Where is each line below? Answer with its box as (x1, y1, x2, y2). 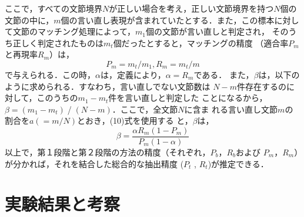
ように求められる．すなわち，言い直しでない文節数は (5, 80, 211, 92)
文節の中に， (5, 13, 54, 26)
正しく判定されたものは (12, 36, 103, 49)
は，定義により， (100, 68, 166, 80)
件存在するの (236, 80, 286, 92)
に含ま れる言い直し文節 (184, 103, 278, 115)
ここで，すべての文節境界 (5, 2, 102, 14)
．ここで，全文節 (112, 103, 178, 115)
